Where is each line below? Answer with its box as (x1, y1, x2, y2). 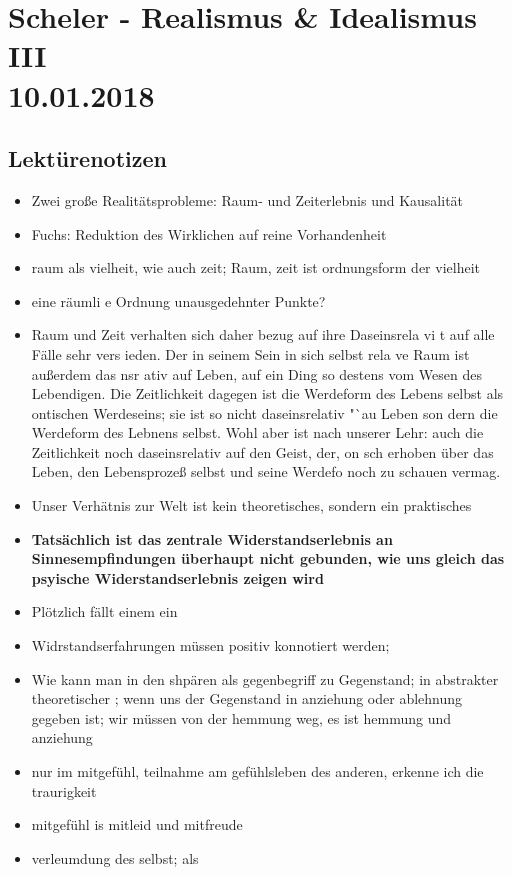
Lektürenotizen (8, 143, 167, 174)
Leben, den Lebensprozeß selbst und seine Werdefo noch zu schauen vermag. (31, 461, 501, 482)
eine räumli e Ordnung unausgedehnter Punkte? (31, 290, 326, 311)
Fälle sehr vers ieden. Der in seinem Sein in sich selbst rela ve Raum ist (31, 343, 470, 364)
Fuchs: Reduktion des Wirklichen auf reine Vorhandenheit (31, 223, 387, 244)
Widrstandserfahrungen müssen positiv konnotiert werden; (31, 635, 390, 656)
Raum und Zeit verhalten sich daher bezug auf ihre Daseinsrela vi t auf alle (31, 324, 495, 345)
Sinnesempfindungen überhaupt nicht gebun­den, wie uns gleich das (31, 548, 505, 569)
